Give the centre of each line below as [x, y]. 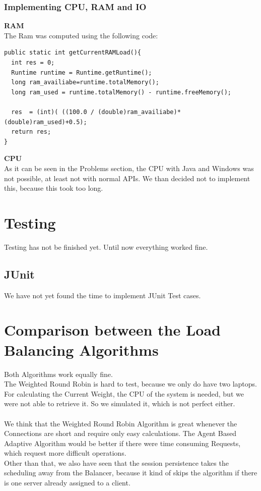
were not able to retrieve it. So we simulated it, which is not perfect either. [120, 403]
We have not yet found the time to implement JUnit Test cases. [103, 295]
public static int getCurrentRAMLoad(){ [73, 53]
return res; [31, 132]
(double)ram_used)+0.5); [46, 122]
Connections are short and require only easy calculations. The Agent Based [120, 433]
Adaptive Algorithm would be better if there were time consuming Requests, [122, 443]
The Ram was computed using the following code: [81, 35]
